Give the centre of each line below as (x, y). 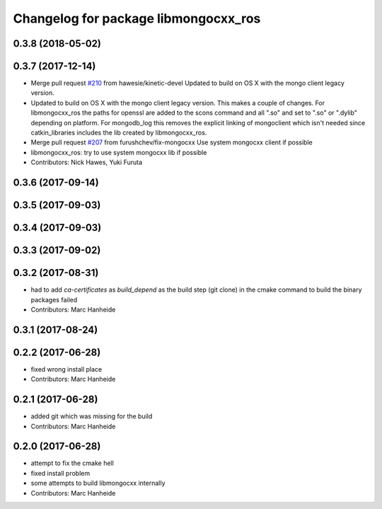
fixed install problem (60, 473)
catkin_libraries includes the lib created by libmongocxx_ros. (119, 133)
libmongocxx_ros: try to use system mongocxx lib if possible (119, 152)
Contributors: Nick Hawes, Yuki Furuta (87, 162)
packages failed (54, 299)
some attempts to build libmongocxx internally (98, 483)
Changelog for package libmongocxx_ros (137, 18)
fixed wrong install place (66, 369)
